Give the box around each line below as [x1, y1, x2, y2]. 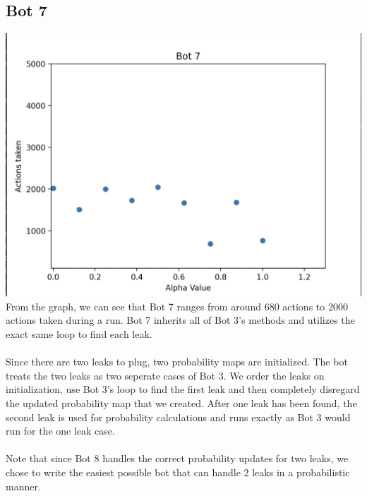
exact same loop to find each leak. [6, 327, 152, 341]
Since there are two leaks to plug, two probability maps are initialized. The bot [6, 354, 348, 369]
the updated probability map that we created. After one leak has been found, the [6, 396, 357, 411]
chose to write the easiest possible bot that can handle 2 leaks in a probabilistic [6, 465, 350, 479]
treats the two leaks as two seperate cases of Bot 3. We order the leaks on [6, 368, 325, 382]
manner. [6, 478, 41, 493]
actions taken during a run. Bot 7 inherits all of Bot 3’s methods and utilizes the [6, 313, 355, 327]
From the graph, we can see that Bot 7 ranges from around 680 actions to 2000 [6, 298, 348, 313]
